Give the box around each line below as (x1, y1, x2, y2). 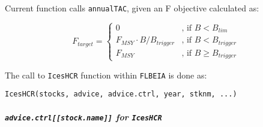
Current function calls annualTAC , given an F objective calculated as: (5, 2, 259, 14)
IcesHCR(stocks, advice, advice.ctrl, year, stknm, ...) (5, 90, 237, 99)
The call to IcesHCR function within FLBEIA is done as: (5, 68, 207, 81)
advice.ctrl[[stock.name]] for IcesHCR (5, 110, 162, 123)
